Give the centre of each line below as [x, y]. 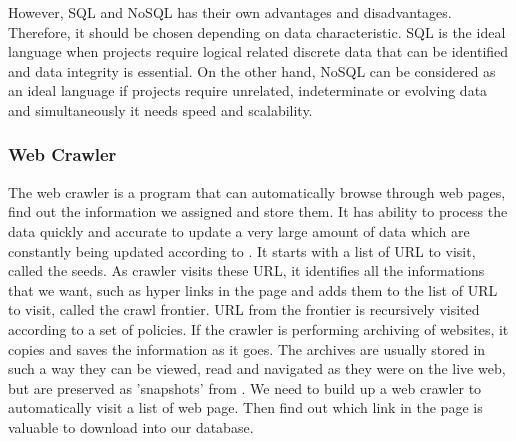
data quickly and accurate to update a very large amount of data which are [239, 230]
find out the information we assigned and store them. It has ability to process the [258, 211]
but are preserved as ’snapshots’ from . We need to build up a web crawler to [245, 387]
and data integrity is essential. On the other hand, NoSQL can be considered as [252, 70]
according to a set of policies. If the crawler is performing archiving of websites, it [258, 328]
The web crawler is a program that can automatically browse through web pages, [257, 191]
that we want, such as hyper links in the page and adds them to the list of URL [253, 289]
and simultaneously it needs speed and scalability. [160, 109]
